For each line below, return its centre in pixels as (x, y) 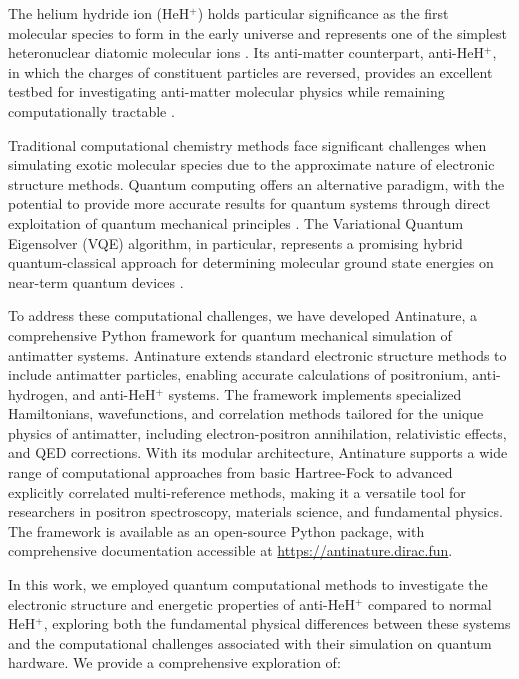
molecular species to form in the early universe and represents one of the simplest (257, 32)
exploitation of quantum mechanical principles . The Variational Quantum (236, 222)
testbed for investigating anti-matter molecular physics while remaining (226, 91)
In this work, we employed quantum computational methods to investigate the (248, 584)
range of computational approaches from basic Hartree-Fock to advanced (230, 472)
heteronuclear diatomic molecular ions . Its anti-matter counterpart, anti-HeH (246, 52)
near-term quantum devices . (96, 281)
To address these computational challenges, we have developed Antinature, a (242, 315)
